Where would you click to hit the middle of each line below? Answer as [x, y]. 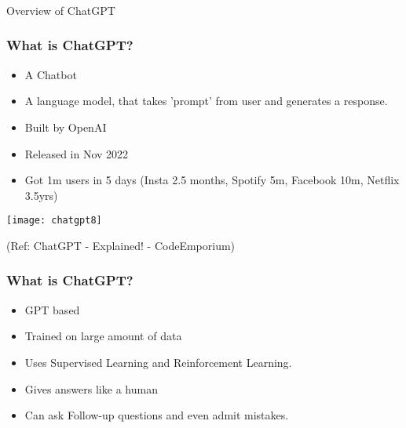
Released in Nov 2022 [77, 153]
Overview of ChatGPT [61, 10]
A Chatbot [51, 74]
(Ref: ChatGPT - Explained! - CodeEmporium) [121, 245]
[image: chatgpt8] [54, 221]
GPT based [52, 309]
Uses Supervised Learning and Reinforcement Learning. [158, 362]
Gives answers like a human [91, 388]
